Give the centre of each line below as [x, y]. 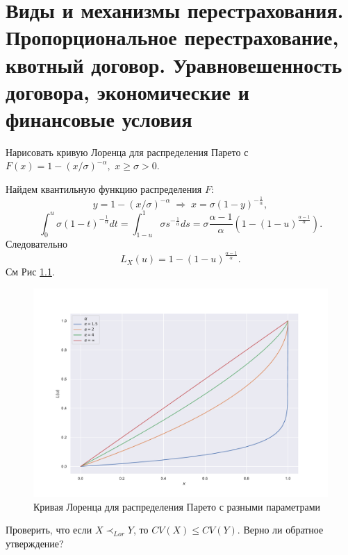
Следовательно [36, 244]
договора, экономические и [127, 91]
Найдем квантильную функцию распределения [104, 189]
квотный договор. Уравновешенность [174, 64]
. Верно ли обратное [280, 530]
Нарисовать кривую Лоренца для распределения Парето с [127, 152]
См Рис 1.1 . [30, 272]
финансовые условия [99, 118]
